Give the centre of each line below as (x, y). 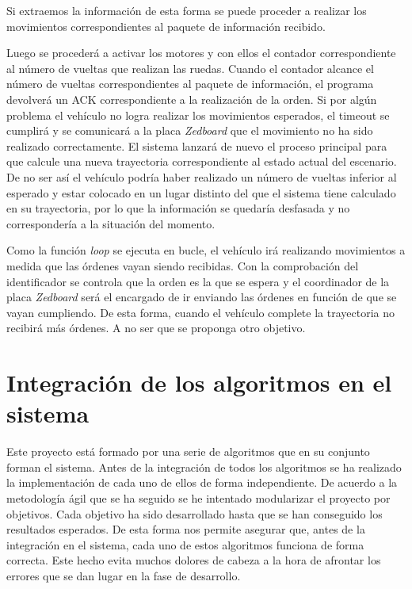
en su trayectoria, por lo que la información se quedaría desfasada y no (178, 208)
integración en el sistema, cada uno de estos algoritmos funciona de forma (185, 544)
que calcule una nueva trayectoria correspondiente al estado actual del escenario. (202, 161)
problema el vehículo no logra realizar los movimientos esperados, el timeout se (198, 115)
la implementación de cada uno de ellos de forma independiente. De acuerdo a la (202, 482)
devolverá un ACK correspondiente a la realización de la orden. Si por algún (192, 99)
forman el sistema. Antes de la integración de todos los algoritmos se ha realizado (204, 467)
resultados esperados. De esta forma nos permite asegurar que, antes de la (186, 529)
